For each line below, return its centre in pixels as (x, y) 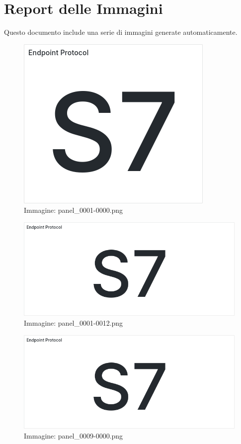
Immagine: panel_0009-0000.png (74, 435)
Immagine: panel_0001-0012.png (74, 322)
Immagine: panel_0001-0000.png (74, 210)
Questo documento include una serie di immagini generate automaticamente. (121, 32)
